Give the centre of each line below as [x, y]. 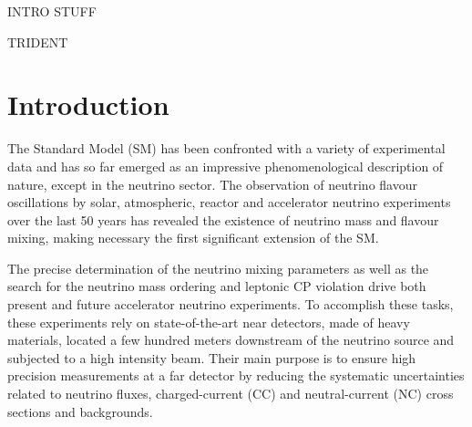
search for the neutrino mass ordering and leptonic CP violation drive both [217, 286]
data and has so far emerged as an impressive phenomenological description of [226, 166]
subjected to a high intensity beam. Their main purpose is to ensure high [212, 357]
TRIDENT [38, 42]
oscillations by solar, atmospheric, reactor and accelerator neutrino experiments [229, 202]
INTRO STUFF [52, 11]
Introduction [88, 104]
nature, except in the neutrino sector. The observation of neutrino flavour [212, 184]
